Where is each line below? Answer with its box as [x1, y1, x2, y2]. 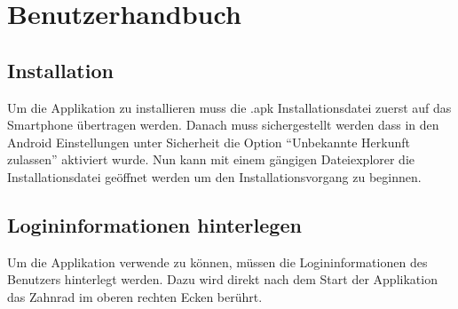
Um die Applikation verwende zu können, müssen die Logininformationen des [7, 252, 428, 271]
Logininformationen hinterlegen [7, 210, 302, 238]
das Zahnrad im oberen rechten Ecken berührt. [7, 287, 263, 305]
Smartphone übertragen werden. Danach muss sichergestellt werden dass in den [7, 115, 439, 134]
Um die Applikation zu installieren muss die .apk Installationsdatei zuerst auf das [7, 98, 452, 116]
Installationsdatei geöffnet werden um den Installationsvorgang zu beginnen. [7, 167, 422, 186]
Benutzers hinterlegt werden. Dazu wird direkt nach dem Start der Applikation [7, 270, 438, 289]
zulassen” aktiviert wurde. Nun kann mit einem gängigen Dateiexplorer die [7, 150, 415, 169]
